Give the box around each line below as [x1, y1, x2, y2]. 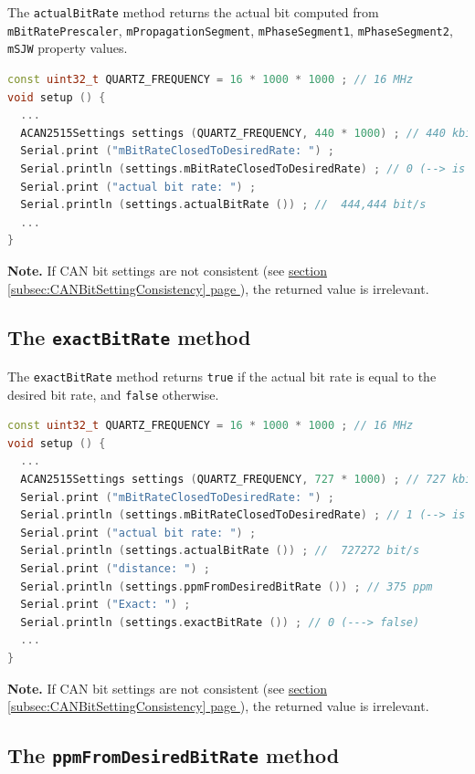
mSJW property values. [7, 38, 128, 58]
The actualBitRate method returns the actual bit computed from [7, 3, 379, 21]
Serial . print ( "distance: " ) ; [20, 561, 210, 575]
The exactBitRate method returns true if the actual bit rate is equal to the [7, 366, 437, 385]
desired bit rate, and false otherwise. [7, 384, 219, 403]
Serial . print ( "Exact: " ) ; [20, 598, 191, 612]
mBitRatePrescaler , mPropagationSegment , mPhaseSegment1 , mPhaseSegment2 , [7, 20, 453, 39]
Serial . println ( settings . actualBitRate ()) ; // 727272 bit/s [20, 544, 420, 558]
